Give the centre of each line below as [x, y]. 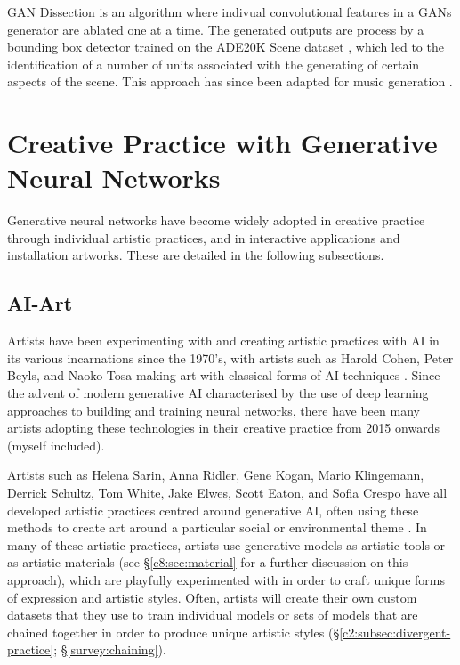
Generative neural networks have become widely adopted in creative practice [216, 220]
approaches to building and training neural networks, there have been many [214, 410]
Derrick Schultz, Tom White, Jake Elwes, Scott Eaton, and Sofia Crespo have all [227, 493]
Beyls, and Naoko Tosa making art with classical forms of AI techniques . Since [224, 375]
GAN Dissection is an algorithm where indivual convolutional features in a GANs [230, 12]
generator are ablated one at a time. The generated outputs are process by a [216, 29]
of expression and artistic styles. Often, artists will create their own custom [212, 597]
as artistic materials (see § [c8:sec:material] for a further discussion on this [208, 562]
